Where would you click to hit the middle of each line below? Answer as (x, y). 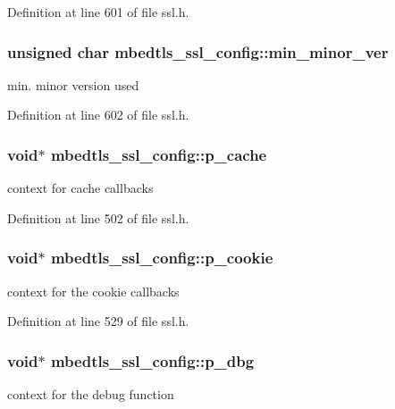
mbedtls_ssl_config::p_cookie (162, 258)
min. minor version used (73, 84)
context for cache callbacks (80, 188)
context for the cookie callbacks (93, 291)
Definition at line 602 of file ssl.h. (98, 115)
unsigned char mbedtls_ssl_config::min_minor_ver (198, 51)
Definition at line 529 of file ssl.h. (98, 321)
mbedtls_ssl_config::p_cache (159, 154)
